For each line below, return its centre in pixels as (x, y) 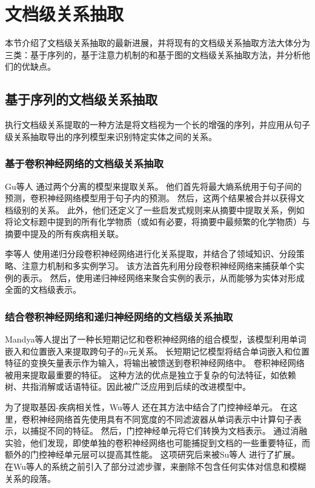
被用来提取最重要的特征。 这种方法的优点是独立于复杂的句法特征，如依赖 (151, 374)
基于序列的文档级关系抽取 (81, 99)
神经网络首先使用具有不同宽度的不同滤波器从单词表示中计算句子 (166, 419)
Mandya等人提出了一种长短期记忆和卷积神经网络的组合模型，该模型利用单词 (156, 339)
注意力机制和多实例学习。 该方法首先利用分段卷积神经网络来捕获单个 (159, 266)
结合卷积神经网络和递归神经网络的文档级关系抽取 (119, 316)
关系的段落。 (30, 478)
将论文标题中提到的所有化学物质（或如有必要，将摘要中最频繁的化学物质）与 (157, 222)
